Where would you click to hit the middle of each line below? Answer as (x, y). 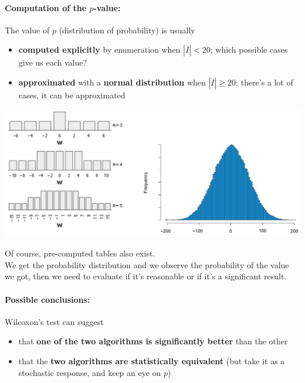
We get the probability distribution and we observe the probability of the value (147, 264)
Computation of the (46, 7)
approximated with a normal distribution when (112, 82)
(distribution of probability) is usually (127, 30)
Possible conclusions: (48, 299)
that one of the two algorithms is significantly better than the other (153, 341)
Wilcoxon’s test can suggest (54, 321)
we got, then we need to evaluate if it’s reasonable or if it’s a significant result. (146, 276)
